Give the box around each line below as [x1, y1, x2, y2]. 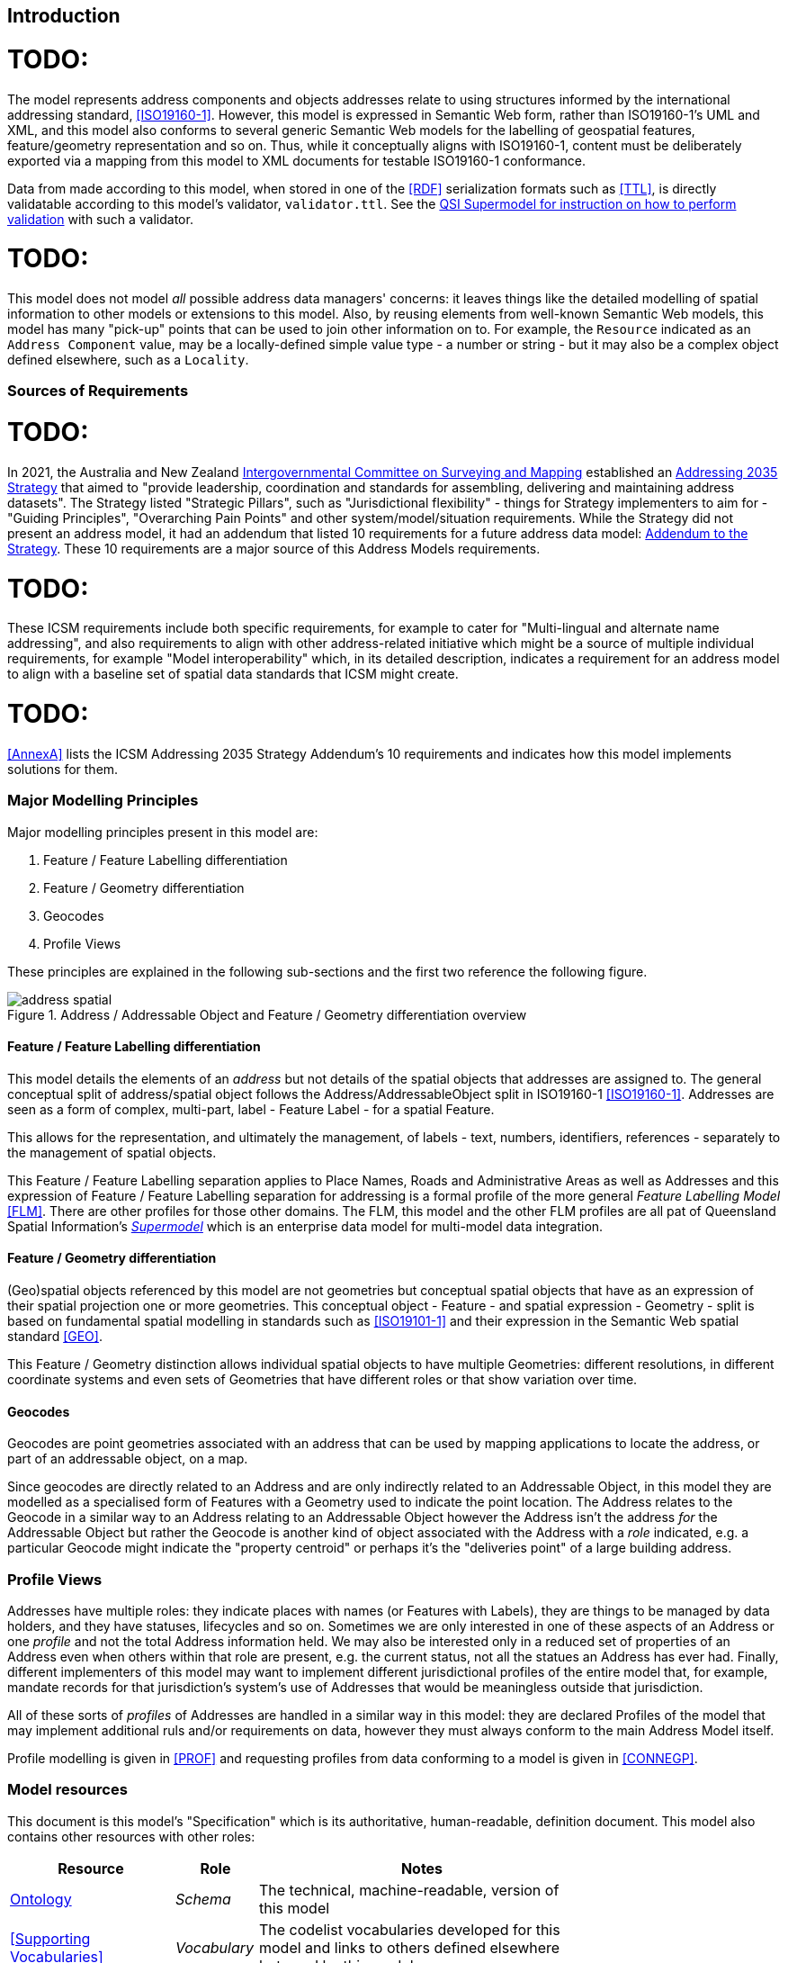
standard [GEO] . [7, 1328, 103, 1345]
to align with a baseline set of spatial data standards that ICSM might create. [7, 666, 459, 682]
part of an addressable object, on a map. [7, 1451, 248, 1467]
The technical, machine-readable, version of [258, 1880, 560, 1899]
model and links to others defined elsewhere [258, 1938, 560, 1957]
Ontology [10, 1889, 72, 1908]
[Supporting [10, 1929, 91, 1948]
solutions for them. [7, 761, 119, 777]
